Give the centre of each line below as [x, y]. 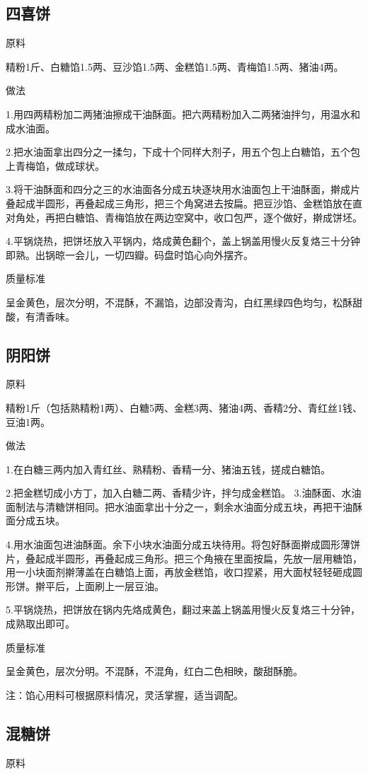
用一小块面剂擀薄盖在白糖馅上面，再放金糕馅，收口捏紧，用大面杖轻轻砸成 [179, 572]
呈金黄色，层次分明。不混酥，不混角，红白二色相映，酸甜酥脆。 [154, 671]
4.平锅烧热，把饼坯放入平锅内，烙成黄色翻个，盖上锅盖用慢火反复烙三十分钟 [183, 241]
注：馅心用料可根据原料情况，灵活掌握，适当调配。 [125, 694]
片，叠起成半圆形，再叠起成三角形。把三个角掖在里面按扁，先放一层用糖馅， [184, 558]
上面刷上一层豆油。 [119, 585]
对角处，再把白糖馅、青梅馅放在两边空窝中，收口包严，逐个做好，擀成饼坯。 [184, 217]
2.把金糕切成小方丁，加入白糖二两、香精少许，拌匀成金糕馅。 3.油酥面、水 [179, 493]
